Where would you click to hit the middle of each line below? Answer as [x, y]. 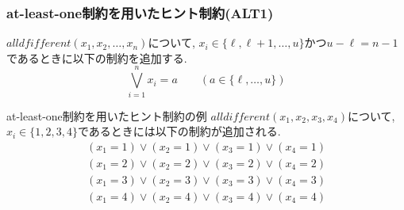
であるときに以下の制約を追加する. [97, 57]
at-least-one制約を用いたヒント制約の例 [107, 115]
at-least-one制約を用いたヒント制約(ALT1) [140, 12]
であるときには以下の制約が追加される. [179, 131]
